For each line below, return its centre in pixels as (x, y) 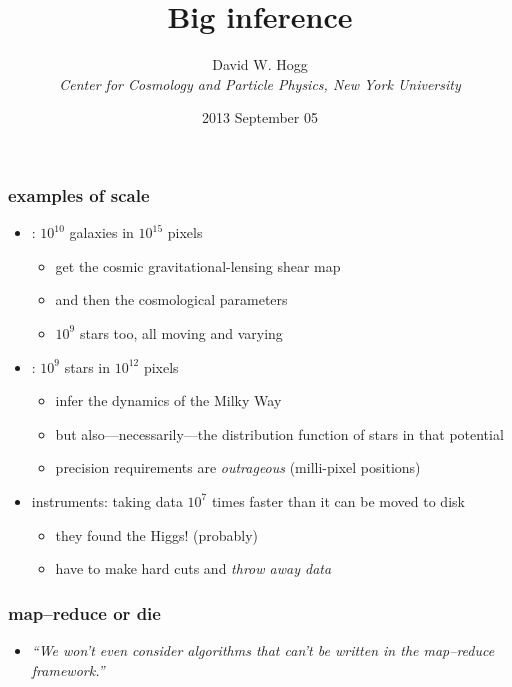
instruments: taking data (107, 500)
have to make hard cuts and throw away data (193, 568)
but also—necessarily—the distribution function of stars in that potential (279, 433)
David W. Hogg (260, 64)
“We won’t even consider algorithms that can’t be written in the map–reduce (263, 649)
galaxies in (101, 232)
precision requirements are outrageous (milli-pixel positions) (238, 467)
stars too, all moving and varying (181, 332)
